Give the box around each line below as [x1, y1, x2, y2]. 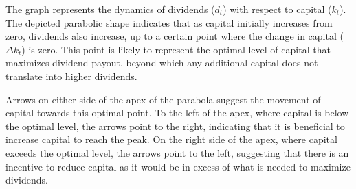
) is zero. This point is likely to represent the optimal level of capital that [21, 42, 331, 56]
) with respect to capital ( [223, 2, 332, 16]
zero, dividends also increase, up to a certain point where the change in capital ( [5, 29, 344, 43]
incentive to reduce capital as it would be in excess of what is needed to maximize [5, 159, 351, 173]
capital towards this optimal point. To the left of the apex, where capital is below [5, 105, 349, 120]
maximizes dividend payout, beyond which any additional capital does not [5, 55, 318, 70]
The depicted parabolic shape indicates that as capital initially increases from [5, 15, 333, 29]
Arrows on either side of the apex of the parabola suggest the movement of [5, 92, 321, 106]
